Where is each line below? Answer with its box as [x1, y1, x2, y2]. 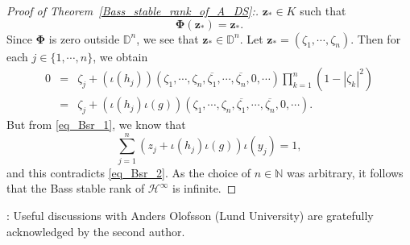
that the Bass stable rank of [6, 180, 145, 197]
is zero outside [48, 30, 120, 47]
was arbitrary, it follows [287, 164, 404, 181]
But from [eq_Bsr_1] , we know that [6, 116, 186, 133]
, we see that [136, 30, 199, 47]
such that [300, 2, 346, 19]
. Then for [350, 30, 401, 47]
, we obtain [93, 48, 148, 64]
